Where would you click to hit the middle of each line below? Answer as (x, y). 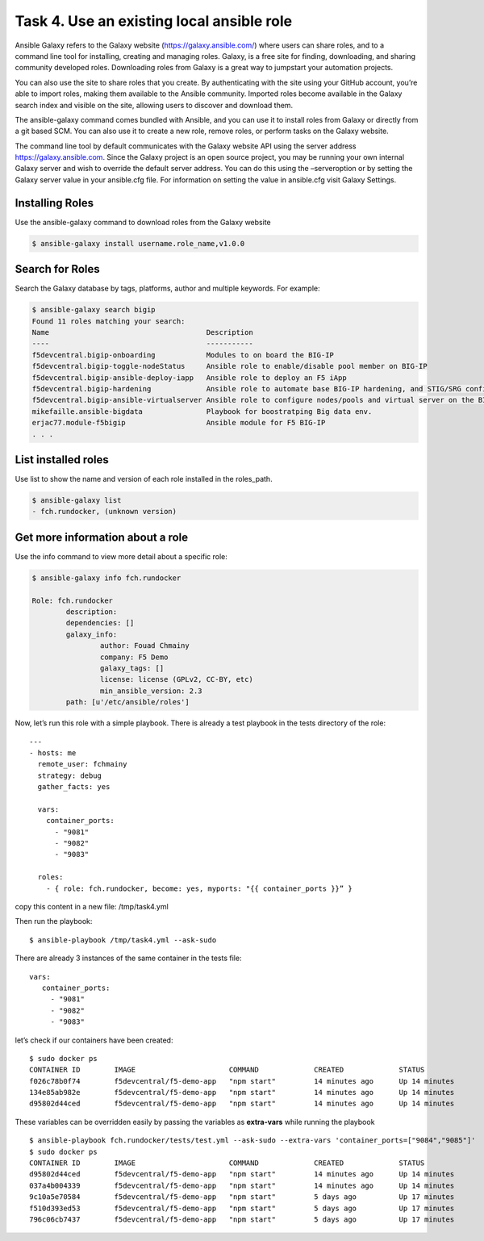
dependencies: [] (100, 623)
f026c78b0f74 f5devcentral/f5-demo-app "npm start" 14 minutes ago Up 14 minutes (242, 1081)
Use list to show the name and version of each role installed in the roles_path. (144, 479)
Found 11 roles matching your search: (108, 321)
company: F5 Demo (134, 657)
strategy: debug (70, 775)
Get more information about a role (102, 537)
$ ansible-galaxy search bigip (94, 310)
